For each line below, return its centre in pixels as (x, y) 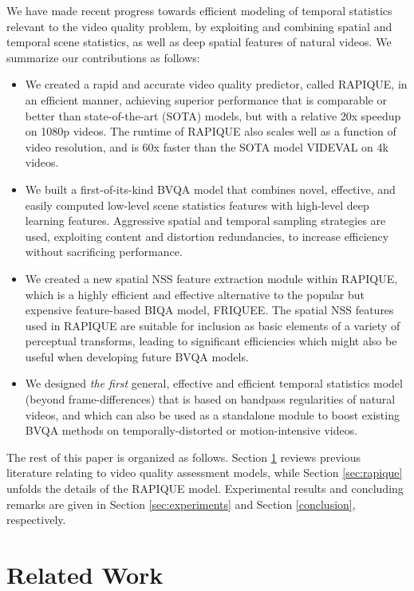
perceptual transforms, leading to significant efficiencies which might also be (211, 341)
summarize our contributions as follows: (103, 57)
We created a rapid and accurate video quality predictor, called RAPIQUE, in (216, 84)
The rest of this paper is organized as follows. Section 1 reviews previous (184, 457)
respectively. (36, 520)
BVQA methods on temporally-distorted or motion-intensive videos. (191, 430)
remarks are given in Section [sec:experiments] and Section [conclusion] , (181, 504)
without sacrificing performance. (104, 252)
